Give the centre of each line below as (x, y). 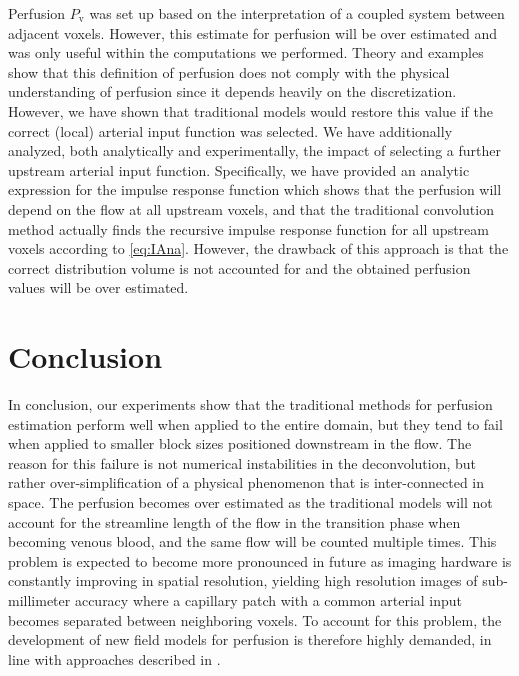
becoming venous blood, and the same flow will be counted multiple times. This (252, 541)
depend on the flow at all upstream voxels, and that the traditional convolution (251, 208)
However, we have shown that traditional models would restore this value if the (250, 110)
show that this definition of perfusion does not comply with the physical (229, 71)
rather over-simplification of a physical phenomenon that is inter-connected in (246, 482)
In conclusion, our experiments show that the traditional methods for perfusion (250, 404)
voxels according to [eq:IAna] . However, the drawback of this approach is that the (258, 248)
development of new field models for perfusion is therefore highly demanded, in (250, 639)
